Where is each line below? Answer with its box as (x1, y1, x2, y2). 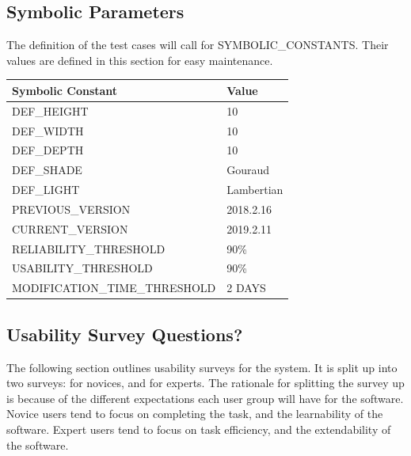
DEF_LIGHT (12, 181, 80, 198)
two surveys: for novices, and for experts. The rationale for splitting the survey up (6, 374, 405, 391)
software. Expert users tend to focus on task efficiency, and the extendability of (6, 421, 391, 437)
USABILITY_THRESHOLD (12, 260, 153, 276)
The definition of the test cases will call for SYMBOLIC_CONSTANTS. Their (6, 36, 389, 53)
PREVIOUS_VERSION (12, 200, 131, 217)
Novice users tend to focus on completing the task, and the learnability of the (6, 405, 383, 422)
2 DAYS (226, 279, 266, 296)
